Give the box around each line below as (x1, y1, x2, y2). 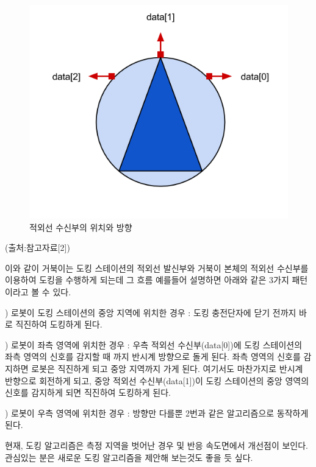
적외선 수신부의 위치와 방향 (29, 220, 132, 233)
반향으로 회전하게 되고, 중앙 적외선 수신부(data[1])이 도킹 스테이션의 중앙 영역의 (5, 374, 309, 387)
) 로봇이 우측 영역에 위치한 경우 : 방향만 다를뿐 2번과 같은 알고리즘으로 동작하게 (5, 406, 309, 419)
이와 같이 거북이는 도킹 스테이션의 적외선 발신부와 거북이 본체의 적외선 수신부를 (5, 261, 309, 274)
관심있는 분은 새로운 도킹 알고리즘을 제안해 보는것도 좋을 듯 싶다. (5, 451, 253, 463)
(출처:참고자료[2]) (5, 241, 70, 254)
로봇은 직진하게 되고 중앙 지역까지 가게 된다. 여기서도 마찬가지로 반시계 (31, 362, 303, 374)
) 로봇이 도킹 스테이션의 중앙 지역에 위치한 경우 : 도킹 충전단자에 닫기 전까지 (5, 306, 296, 318)
